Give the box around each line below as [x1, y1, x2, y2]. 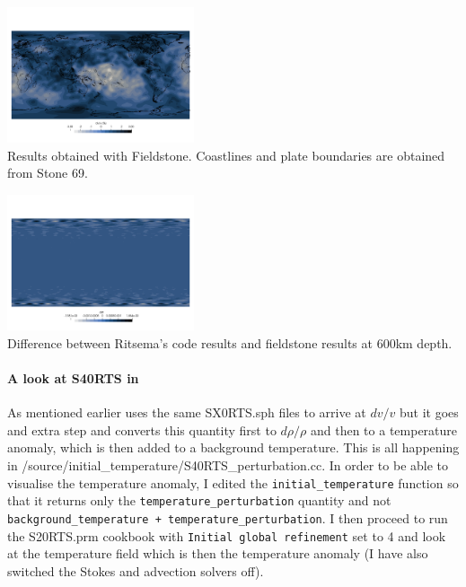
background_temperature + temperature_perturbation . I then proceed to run [7, 508, 448, 527]
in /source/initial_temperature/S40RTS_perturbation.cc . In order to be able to [7, 455, 449, 474]
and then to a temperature [310, 420, 458, 439]
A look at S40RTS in [7, 369, 139, 387]
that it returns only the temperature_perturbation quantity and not [7, 491, 391, 510]
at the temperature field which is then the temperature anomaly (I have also [7, 544, 428, 563]
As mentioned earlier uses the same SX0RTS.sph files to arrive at [7, 403, 366, 422]
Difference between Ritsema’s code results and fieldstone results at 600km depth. [7, 333, 453, 352]
